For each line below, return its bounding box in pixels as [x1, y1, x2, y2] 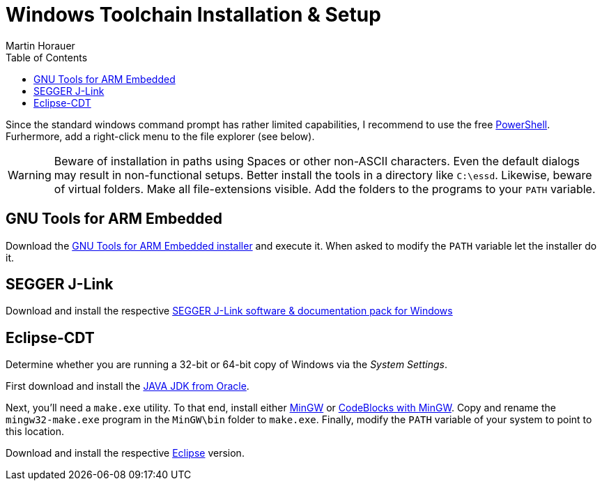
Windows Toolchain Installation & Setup [6, 3, 381, 26]
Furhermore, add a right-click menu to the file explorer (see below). [6, 130, 315, 142]
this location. [6, 425, 65, 438]
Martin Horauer [6, 39, 75, 52]
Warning [8, 167, 52, 182]
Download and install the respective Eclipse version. [6, 447, 245, 460]
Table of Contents [6, 51, 88, 63]
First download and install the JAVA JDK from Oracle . [6, 380, 249, 393]
